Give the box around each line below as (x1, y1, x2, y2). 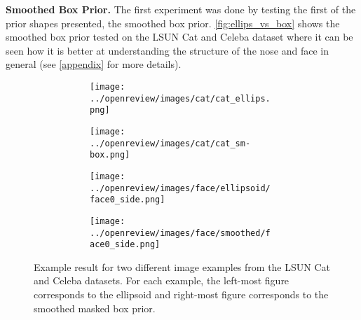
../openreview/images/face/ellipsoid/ (90, 183, 271, 193)
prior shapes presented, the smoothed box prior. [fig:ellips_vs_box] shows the (6, 15, 340, 30)
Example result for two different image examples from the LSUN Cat (34, 259, 330, 274)
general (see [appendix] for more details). (6, 57, 182, 71)
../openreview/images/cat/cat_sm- (90, 138, 251, 148)
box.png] (90, 150, 130, 160)
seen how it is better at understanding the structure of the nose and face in (6, 43, 329, 57)
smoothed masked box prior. (34, 300, 156, 315)
